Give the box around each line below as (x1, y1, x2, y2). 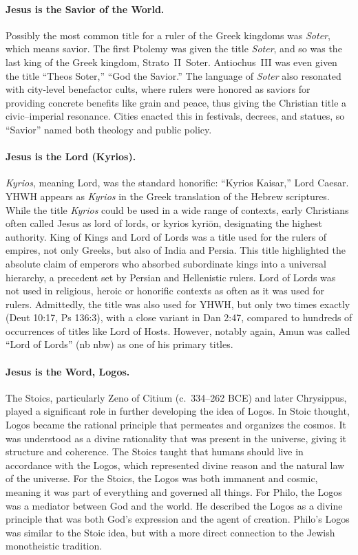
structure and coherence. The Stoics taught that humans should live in (6, 444, 304, 459)
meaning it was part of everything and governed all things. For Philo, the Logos (6, 485, 342, 499)
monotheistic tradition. (6, 538, 103, 553)
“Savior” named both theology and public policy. (6, 122, 212, 136)
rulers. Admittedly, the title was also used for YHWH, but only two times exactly (6, 296, 350, 311)
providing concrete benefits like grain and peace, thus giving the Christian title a (6, 95, 347, 109)
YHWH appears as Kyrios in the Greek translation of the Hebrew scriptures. (6, 188, 330, 203)
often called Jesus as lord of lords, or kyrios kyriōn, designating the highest (6, 216, 322, 230)
